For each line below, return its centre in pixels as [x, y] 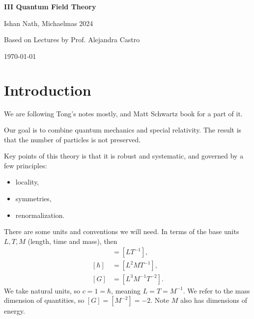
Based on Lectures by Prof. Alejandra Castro [72, 40]
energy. [14, 311]
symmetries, [33, 199]
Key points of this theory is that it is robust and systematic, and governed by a [124, 156]
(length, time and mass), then [72, 241]
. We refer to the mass [216, 290]
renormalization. [40, 215]
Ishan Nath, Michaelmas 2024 [49, 23]
